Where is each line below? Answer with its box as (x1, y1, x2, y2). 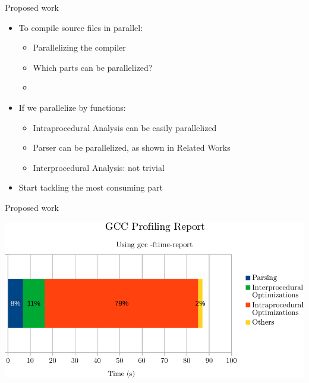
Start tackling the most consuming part (18, 181, 163, 194)
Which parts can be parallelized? (33, 61, 153, 73)
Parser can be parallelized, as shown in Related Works (33, 141, 231, 154)
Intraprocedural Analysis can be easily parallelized (33, 121, 217, 133)
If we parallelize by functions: (18, 101, 126, 113)
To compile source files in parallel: (18, 21, 143, 33)
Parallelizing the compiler (33, 41, 126, 54)
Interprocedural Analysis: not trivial (33, 161, 165, 173)
